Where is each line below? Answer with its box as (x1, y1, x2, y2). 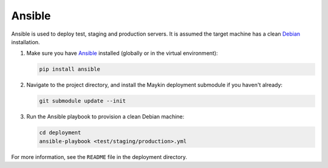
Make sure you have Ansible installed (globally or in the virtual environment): (26, 50, 218, 57)
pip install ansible (39, 66, 100, 73)
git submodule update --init (39, 97, 126, 105)
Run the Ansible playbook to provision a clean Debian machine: (26, 113, 185, 120)
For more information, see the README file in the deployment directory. (11, 153, 188, 160)
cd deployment (39, 129, 81, 136)
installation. (11, 38, 40, 45)
